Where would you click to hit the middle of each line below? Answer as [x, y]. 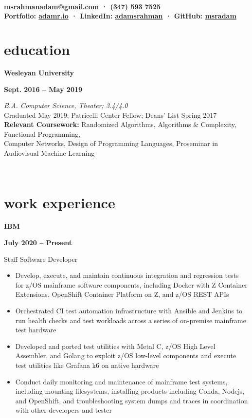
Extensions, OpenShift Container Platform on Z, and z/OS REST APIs [122, 294]
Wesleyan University [39, 72]
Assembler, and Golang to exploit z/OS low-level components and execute [126, 355]
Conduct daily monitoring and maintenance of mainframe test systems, [121, 381]
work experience [60, 203]
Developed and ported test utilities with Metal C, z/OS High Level [115, 346]
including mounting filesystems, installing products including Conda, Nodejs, [130, 391]
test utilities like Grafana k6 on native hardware [87, 365]
